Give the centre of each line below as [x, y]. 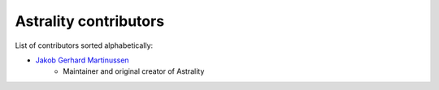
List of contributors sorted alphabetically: [84, 45]
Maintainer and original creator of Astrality [134, 71]
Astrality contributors [90, 21]
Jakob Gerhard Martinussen [82, 60]
